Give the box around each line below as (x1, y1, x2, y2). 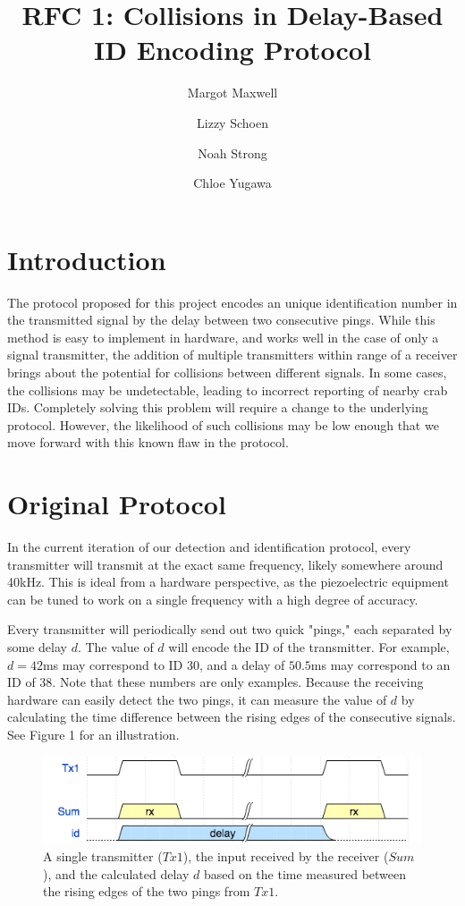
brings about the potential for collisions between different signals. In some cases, (7, 363, 447, 381)
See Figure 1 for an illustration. (7, 725, 180, 744)
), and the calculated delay (43, 864, 190, 883)
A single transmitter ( (43, 847, 163, 866)
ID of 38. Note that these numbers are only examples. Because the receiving (7, 673, 424, 691)
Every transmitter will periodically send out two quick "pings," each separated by (7, 620, 452, 639)
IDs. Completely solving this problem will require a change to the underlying (7, 398, 428, 417)
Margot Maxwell (187, 83, 278, 102)
